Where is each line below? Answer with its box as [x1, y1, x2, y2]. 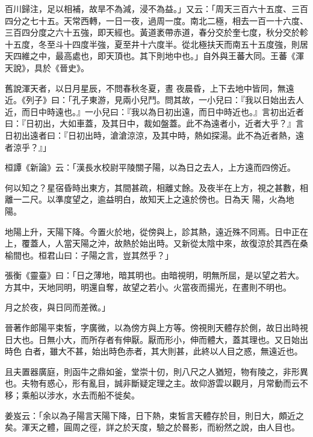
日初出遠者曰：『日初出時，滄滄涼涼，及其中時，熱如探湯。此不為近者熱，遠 [5, 128, 304, 141]
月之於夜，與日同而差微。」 [5, 301, 110, 313]
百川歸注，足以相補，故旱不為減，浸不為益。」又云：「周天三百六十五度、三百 [5, 2, 308, 14]
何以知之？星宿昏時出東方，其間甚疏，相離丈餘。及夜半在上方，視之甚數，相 [5, 181, 308, 193]
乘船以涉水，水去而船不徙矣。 [21, 389, 140, 401]
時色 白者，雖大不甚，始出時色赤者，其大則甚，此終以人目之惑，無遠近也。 [5, 345, 303, 357]
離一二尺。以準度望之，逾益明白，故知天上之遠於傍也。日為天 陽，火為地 [5, 193, 294, 206]
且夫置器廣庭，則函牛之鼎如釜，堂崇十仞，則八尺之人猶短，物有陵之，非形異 [5, 365, 308, 377]
